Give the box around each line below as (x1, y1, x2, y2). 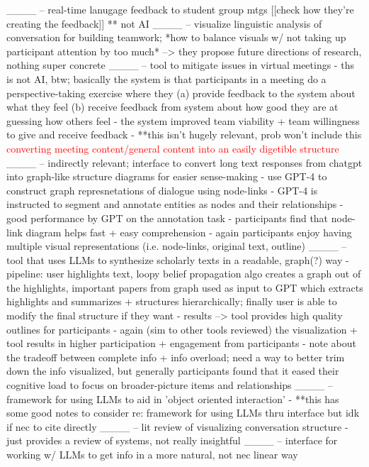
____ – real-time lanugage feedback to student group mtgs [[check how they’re (6, 2, 354, 16)
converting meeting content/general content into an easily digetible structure (6, 141, 339, 155)
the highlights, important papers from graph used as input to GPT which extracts (6, 280, 363, 295)
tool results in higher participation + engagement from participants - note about (6, 336, 356, 351)
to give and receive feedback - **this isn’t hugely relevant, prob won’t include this (6, 127, 362, 142)
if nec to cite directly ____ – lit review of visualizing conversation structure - (6, 419, 348, 434)
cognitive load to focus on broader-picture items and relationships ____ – (6, 378, 333, 392)
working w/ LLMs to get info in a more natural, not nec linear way (6, 447, 298, 461)
